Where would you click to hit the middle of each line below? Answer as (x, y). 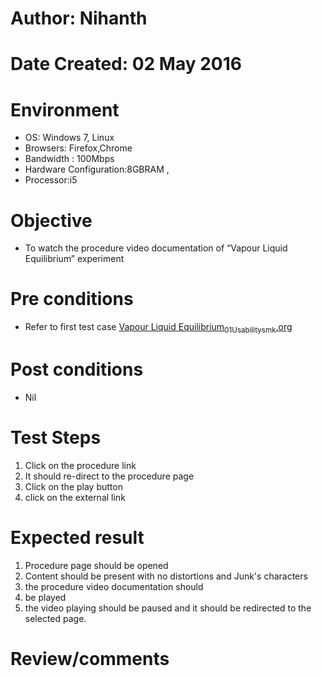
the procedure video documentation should (114, 586)
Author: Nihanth (79, 18)
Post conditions (77, 369)
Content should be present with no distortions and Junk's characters (166, 576)
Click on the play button (73, 486)
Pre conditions (72, 299)
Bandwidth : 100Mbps (69, 159)
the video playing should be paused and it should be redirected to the (168, 608)
